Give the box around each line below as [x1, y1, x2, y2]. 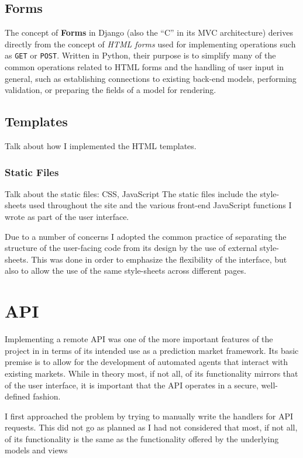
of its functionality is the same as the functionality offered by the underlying [5, 432, 279, 445]
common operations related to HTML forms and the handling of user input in [5, 61, 284, 73]
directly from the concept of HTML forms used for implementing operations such [5, 37, 296, 50]
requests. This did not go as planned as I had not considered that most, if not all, [5, 421, 298, 433]
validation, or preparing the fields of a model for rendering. [5, 84, 216, 96]
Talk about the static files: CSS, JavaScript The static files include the [5, 187, 257, 199]
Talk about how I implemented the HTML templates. [5, 140, 197, 152]
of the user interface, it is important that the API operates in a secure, [5, 378, 259, 391]
